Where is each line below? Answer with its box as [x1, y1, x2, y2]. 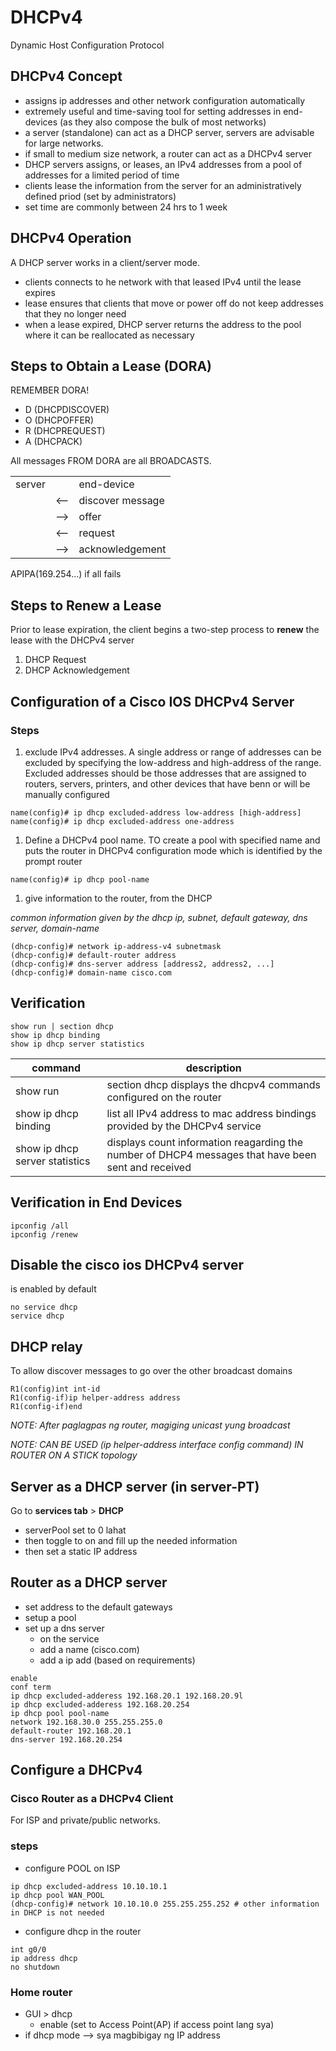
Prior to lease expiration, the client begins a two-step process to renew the [10, 624, 320, 636]
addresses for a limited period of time [24, 169, 180, 181]
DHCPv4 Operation [10, 230, 132, 247]
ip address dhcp [10, 1953, 78, 1963]
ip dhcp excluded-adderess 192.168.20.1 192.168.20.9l [10, 1691, 244, 1701]
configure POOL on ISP [24, 1862, 121, 1874]
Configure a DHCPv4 [10, 1762, 143, 1779]
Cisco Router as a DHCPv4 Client [10, 1792, 174, 1806]
